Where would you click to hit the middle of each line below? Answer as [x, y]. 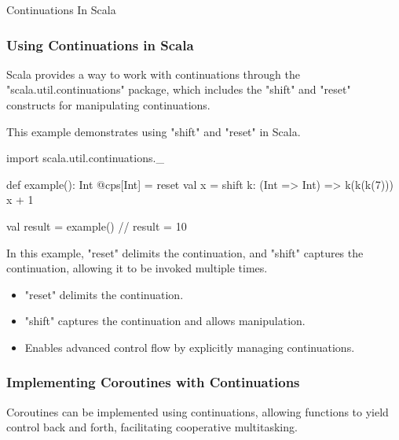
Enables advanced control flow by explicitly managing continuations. [190, 347]
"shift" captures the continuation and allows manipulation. [165, 321]
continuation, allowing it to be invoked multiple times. [137, 268]
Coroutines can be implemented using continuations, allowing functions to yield [198, 411]
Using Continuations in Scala [100, 44]
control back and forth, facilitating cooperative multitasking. [152, 427]
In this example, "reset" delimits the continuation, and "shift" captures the [185, 252]
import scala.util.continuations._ [85, 158]
